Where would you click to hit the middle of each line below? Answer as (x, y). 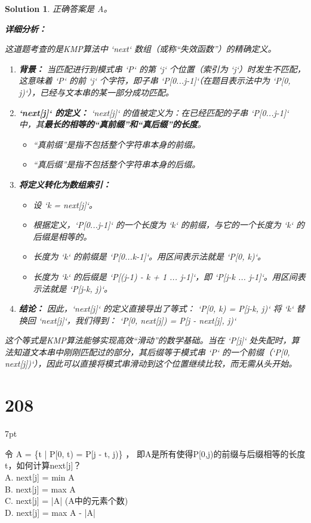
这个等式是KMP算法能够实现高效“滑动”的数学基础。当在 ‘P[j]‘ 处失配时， (148, 340)
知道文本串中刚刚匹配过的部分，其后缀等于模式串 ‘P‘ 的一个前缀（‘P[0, (151, 352)
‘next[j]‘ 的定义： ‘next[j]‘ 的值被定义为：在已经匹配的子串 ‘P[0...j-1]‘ (154, 112)
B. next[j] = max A (40, 489)
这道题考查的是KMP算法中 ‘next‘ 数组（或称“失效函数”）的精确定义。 (141, 49)
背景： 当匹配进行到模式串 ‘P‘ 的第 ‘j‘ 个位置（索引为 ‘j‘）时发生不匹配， (162, 69)
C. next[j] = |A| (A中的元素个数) (67, 501)
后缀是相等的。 (62, 236)
